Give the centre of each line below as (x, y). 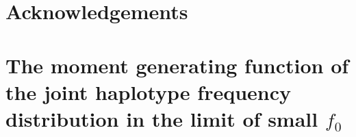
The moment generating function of (177, 65)
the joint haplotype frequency (149, 91)
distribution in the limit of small (162, 118)
